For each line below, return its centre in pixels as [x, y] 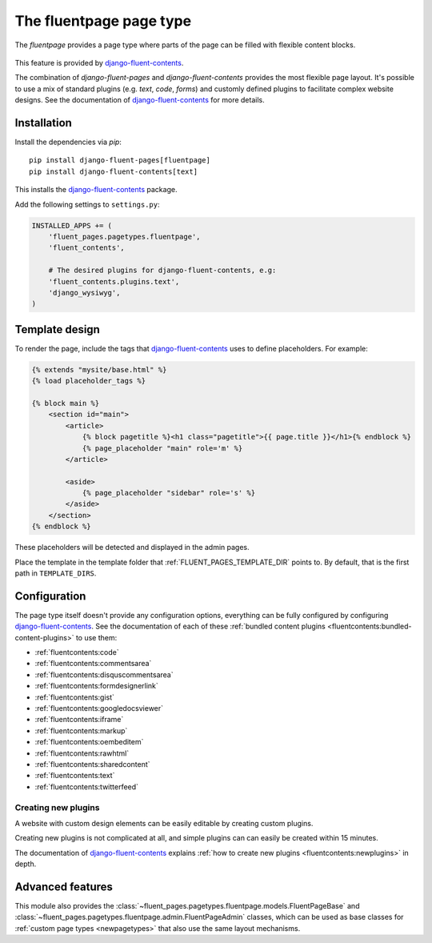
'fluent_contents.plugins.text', [114, 281]
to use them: [96, 637]
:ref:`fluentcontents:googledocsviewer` [99, 708]
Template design [57, 329]
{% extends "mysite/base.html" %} [99, 369]
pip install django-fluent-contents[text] [114, 171]
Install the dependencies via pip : [68, 142]
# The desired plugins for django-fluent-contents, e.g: [162, 271]
